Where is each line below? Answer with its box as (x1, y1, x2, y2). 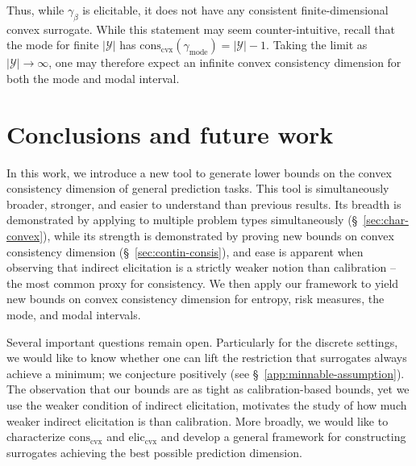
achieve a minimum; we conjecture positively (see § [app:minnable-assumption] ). (6, 364, 405, 381)
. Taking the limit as (266, 36, 368, 53)
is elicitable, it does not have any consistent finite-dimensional (82, 2, 389, 18)
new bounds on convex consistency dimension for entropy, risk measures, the (6, 290, 385, 307)
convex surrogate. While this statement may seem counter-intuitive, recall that (6, 20, 395, 37)
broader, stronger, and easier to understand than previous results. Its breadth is (6, 195, 401, 212)
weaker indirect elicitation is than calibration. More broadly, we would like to (6, 412, 389, 429)
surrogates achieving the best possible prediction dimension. (6, 443, 302, 460)
